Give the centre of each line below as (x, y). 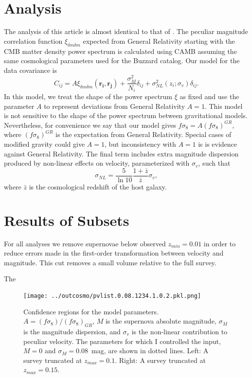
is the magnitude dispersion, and (72, 331)
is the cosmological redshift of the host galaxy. (98, 186)
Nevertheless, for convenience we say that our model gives (90, 125)
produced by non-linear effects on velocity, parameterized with (97, 163)
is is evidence (218, 144)
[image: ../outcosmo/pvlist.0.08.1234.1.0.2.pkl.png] (112, 296)
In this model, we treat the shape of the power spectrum (88, 96)
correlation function (33, 41)
